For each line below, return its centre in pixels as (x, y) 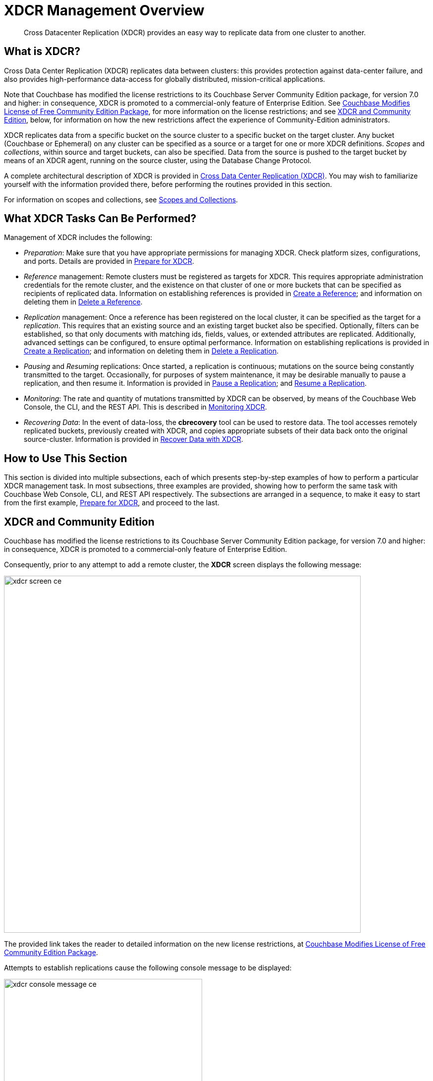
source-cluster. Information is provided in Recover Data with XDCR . (134, 439)
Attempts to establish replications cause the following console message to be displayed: (148, 968)
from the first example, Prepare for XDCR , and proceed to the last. (112, 503)
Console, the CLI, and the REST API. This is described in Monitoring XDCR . (145, 407)
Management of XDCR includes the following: (78, 238)
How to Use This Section (66, 458)
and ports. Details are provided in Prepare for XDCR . (109, 261)
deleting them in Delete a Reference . (83, 302)
